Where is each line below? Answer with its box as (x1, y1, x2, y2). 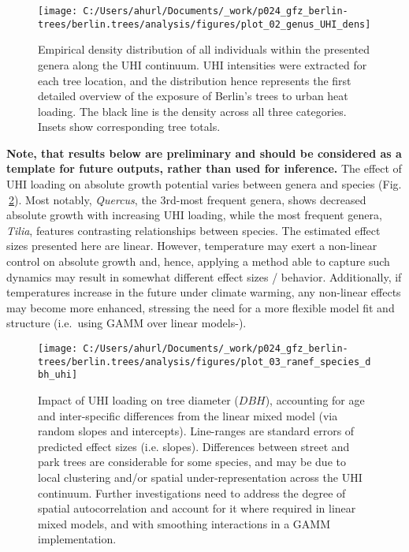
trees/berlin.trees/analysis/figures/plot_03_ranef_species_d (38, 356, 371, 367)
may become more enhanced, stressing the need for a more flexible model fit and (6, 299, 395, 315)
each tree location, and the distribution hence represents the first (38, 72, 351, 88)
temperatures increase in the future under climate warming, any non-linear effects (6, 284, 401, 300)
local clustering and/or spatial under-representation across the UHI (38, 468, 363, 485)
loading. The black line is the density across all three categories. (38, 103, 347, 119)
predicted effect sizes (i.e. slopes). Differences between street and (38, 438, 350, 454)
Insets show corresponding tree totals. (38, 118, 221, 135)
